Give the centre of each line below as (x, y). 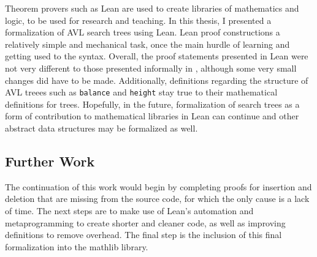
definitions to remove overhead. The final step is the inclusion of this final (143, 235)
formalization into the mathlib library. (77, 246)
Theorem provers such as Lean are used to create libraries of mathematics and (152, 8)
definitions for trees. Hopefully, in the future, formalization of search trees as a (152, 104)
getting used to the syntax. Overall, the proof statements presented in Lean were (157, 56)
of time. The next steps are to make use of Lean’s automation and (129, 210)
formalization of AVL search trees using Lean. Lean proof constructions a (143, 32)
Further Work (50, 161)
